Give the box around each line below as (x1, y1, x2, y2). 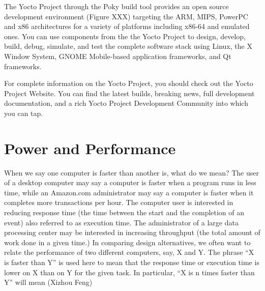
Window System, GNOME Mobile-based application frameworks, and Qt (4, 50, 231, 61)
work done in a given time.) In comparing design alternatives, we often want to (4, 237, 251, 247)
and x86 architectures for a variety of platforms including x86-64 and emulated (4, 21, 250, 32)
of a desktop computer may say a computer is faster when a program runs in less (4, 177, 256, 188)
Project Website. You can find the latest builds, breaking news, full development (4, 88, 255, 98)
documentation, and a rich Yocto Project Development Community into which (4, 98, 248, 108)
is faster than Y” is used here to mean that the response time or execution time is (4, 257, 259, 267)
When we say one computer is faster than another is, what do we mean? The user (4, 167, 259, 178)
